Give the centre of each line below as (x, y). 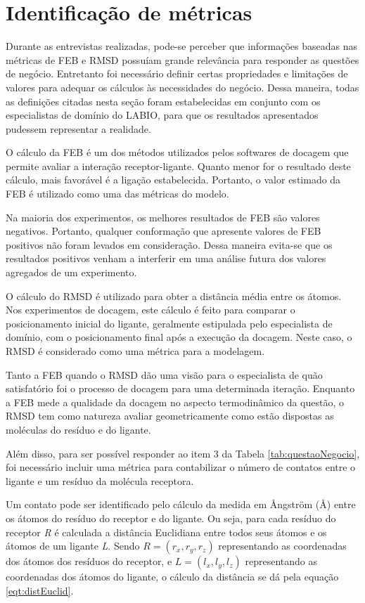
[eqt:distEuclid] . (40, 590)
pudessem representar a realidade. (78, 128)
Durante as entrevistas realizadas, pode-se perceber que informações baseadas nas (182, 46)
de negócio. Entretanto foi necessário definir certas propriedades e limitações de (177, 73)
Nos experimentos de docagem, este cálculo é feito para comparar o (151, 310)
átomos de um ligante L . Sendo (73, 546)
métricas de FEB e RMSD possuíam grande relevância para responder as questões (182, 59)
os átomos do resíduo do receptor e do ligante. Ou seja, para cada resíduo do (171, 518)
